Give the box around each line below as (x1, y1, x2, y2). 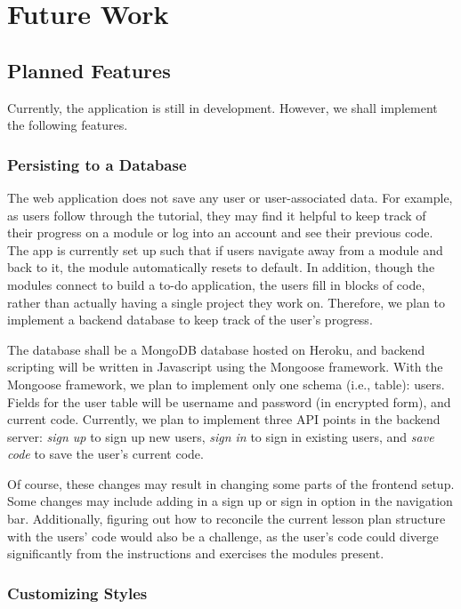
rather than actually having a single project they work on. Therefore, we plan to (7, 292, 445, 311)
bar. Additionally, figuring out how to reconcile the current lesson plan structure (7, 509, 446, 528)
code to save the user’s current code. (7, 445, 204, 463)
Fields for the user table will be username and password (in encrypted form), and (7, 392, 451, 411)
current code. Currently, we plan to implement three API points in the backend (7, 410, 441, 429)
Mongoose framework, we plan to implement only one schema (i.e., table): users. (7, 374, 445, 393)
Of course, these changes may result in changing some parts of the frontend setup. (7, 474, 455, 493)
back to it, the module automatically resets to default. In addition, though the (7, 258, 435, 276)
